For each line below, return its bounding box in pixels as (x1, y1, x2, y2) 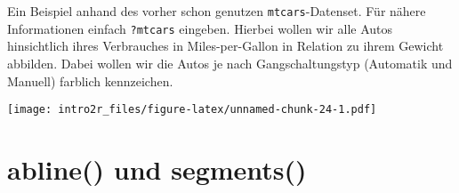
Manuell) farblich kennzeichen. (7, 71, 173, 90)
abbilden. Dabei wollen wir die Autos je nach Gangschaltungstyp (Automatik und (7, 53, 453, 72)
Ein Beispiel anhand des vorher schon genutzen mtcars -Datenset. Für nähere (7, 2, 426, 20)
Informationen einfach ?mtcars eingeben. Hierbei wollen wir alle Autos (7, 19, 393, 37)
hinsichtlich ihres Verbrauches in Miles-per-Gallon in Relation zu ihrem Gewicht (7, 36, 444, 55)
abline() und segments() (7, 150, 307, 187)
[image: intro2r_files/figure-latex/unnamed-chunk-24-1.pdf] (7, 103, 377, 117)
